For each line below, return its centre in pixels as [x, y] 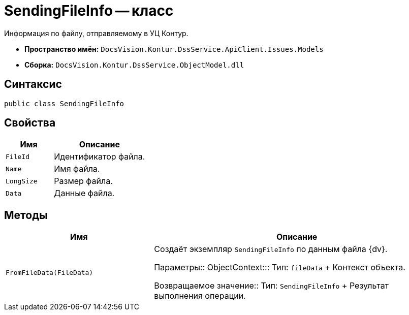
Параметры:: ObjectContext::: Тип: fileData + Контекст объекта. [280, 267]
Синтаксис [33, 84]
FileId [18, 156]
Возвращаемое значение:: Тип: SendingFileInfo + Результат [272, 286]
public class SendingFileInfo [64, 103]
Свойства [30, 123]
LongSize [22, 181]
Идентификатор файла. [100, 157]
